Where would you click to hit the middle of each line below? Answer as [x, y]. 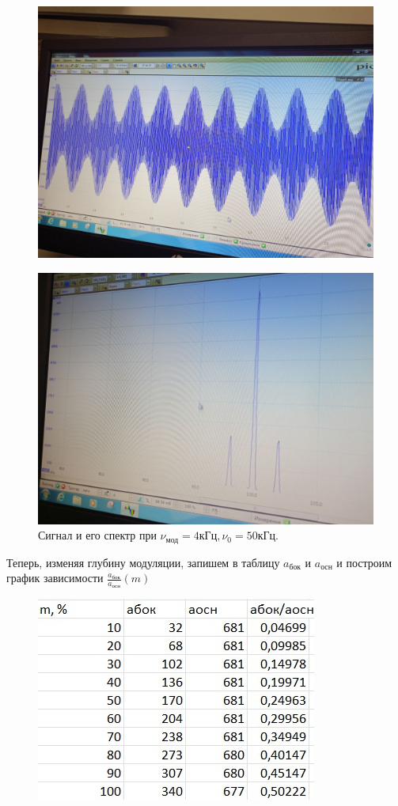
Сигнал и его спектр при [97, 535]
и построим [364, 562]
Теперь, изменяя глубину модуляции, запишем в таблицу [143, 562]
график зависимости [55, 578]
